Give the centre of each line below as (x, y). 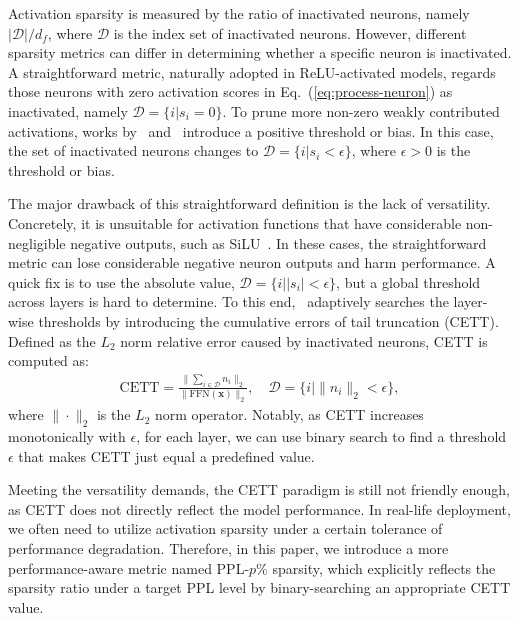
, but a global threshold (408, 281)
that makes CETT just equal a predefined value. (166, 455)
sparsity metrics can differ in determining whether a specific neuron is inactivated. (260, 52)
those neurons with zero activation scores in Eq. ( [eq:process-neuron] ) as (230, 91)
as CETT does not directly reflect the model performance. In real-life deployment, (259, 508)
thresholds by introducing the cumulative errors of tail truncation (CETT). (268, 320)
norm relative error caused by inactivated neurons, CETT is (304, 340)
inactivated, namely (68, 110)
